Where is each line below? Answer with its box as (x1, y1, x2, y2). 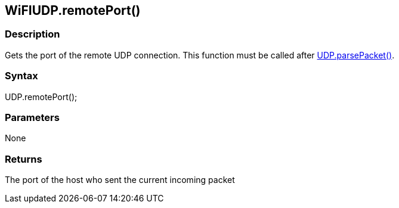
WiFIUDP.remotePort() (5, 3, 141, 18)
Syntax (5, 70, 38, 82)
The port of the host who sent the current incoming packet (5, 175, 235, 185)
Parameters (5, 111, 60, 123)
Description (5, 28, 60, 41)
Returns (5, 153, 42, 165)
